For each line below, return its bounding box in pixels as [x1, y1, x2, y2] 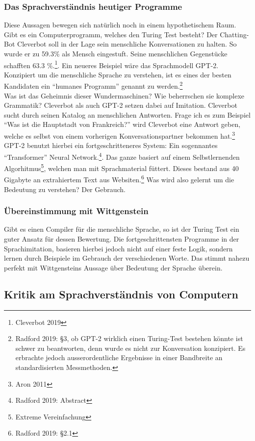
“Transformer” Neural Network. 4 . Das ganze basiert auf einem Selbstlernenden [4, 150, 240, 162]
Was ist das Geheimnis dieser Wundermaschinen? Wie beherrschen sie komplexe [4, 90, 245, 100]
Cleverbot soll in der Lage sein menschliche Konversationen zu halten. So [17, 39, 237, 49]
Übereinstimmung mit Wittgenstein [4, 205, 149, 217]
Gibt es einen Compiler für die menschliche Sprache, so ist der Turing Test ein [4, 224, 239, 234]
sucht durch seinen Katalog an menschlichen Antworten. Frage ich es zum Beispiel [4, 109, 251, 120]
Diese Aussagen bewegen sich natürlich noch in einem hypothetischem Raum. [4, 20, 236, 30]
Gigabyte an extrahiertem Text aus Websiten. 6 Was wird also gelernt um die [4, 173, 234, 185]
